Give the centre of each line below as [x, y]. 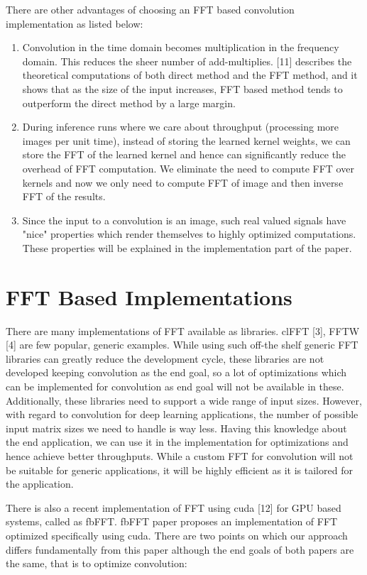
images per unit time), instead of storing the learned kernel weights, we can [186, 140]
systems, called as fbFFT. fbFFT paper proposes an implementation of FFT [172, 521]
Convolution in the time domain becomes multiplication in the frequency [181, 47]
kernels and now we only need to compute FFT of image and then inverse [183, 182]
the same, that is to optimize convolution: [97, 563]
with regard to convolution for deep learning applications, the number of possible [182, 414]
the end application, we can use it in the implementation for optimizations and [177, 442]
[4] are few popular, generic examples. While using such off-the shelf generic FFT [182, 345]
